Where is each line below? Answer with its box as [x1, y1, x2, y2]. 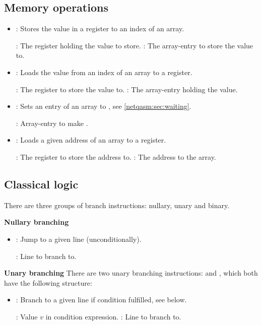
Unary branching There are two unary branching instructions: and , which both [4, 268, 258, 278]
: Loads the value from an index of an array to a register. [16, 67, 192, 77]
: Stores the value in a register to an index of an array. [16, 23, 184, 34]
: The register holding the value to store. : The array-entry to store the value [16, 40, 253, 50]
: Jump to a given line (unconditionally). [16, 233, 142, 244]
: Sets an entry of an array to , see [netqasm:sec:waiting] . [16, 101, 191, 111]
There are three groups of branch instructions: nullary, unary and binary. [4, 200, 230, 210]
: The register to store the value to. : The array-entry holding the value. [16, 84, 238, 94]
